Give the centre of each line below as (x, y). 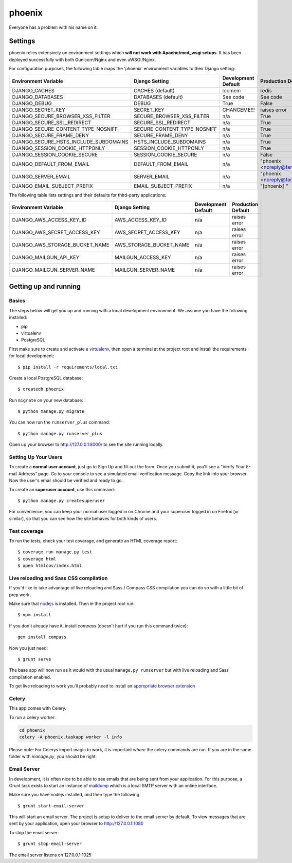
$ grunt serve (34, 659)
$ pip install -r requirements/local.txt (68, 367)
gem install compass (42, 637)
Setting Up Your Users (36, 457)
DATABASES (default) (159, 97)
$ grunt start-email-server (51, 806)
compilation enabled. (30, 677)
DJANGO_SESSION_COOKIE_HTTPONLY (58, 148)
